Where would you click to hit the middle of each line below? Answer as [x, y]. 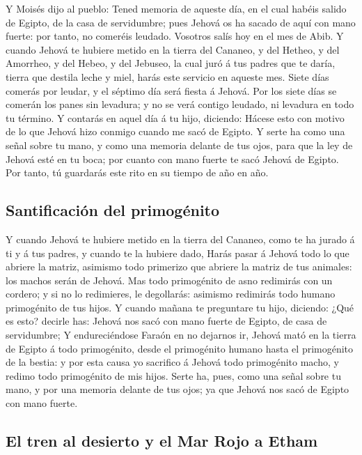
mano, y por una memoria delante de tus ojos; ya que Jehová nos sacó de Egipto [178, 389]
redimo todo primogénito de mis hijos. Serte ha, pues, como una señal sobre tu [173, 375]
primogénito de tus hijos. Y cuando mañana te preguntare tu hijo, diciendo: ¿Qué [180, 307]
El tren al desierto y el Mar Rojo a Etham [162, 441]
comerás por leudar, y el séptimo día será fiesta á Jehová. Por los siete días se [171, 90]
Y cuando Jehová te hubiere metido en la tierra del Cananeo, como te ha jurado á [180, 239]
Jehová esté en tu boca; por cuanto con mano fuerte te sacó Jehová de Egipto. [172, 159]
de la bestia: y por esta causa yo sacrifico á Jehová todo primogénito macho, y [172, 362]
